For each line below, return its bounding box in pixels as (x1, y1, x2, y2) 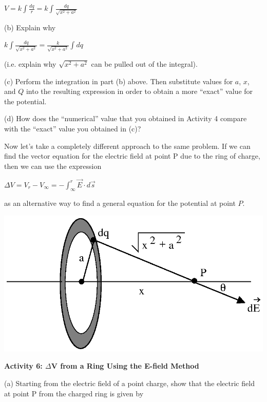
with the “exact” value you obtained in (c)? (4, 123, 141, 133)
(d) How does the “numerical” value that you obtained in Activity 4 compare (4, 113, 247, 124)
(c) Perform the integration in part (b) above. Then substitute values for (4, 75, 233, 86)
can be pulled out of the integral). (91, 59, 198, 69)
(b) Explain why (4, 22, 56, 32)
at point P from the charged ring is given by (4, 388, 144, 398)
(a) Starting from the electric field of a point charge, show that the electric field (4, 378, 255, 389)
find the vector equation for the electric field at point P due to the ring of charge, (4, 150, 260, 161)
